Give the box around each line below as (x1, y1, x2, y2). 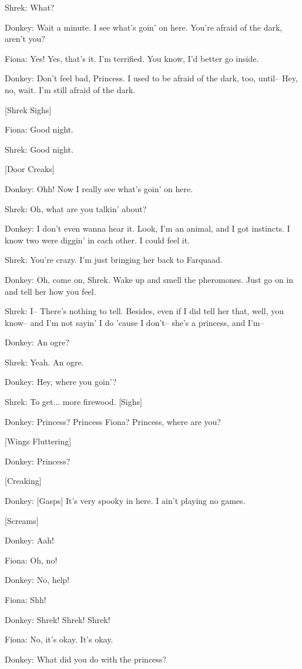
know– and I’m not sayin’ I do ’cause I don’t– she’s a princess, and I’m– (5, 316, 264, 328)
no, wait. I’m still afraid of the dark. (5, 83, 136, 95)
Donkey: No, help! (5, 574, 70, 586)
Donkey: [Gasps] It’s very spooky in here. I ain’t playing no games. (5, 495, 246, 507)
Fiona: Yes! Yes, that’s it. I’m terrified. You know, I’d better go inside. (5, 52, 259, 64)
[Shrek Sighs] (5, 103, 52, 116)
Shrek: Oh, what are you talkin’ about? (5, 202, 147, 215)
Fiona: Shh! (5, 594, 46, 605)
